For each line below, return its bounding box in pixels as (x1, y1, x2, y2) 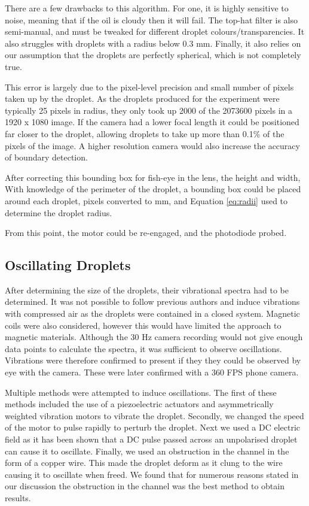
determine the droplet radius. (5, 206, 112, 219)
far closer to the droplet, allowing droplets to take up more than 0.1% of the (5, 127, 284, 140)
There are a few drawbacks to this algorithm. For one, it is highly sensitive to (5, 2, 289, 14)
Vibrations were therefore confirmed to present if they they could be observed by (5, 354, 301, 366)
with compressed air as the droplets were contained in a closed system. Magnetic (5, 307, 300, 320)
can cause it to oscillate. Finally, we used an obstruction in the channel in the (5, 444, 289, 457)
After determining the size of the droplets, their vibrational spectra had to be (5, 283, 289, 296)
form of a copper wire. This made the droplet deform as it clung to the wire (5, 456, 283, 469)
